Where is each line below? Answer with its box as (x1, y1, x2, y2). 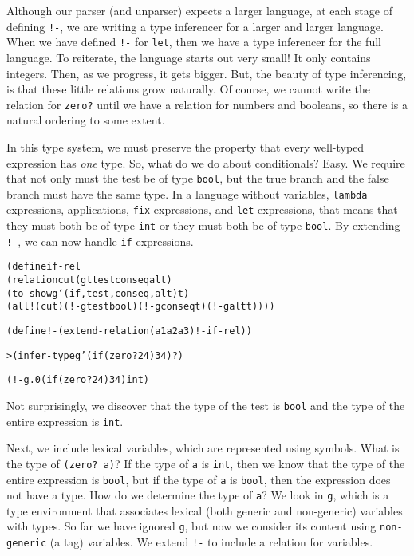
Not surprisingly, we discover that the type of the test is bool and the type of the (6, 397, 405, 413)
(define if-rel (6, 261, 81, 273)
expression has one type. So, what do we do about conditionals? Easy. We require (6, 154, 405, 171)
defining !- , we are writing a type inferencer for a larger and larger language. (6, 18, 384, 34)
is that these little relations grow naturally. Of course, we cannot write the (6, 81, 370, 97)
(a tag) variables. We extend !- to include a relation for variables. (49, 534, 373, 550)
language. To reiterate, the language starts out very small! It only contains (6, 49, 371, 65)
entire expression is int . (6, 412, 124, 429)
